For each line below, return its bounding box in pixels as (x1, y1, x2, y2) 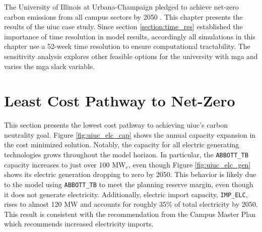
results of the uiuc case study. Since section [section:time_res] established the (4, 21, 243, 32)
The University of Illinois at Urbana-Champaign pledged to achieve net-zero (4, 2, 239, 12)
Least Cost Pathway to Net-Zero (4, 90, 235, 111)
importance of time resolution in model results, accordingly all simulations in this (4, 31, 255, 41)
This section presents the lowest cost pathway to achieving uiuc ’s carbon (4, 120, 228, 130)
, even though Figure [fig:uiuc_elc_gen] (128, 159, 251, 169)
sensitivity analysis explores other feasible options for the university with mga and (4, 50, 258, 61)
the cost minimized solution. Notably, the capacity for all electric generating (4, 139, 239, 150)
